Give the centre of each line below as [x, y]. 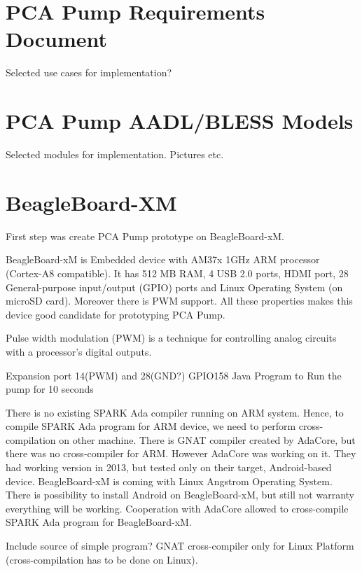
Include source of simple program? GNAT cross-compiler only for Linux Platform [180, 546]
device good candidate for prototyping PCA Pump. [116, 314]
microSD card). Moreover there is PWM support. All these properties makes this [179, 301]
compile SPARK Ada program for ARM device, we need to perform [151, 426]
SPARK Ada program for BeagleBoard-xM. [99, 522]
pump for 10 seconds [50, 389]
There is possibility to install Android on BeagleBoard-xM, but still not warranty [180, 495]
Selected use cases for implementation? [89, 72]
